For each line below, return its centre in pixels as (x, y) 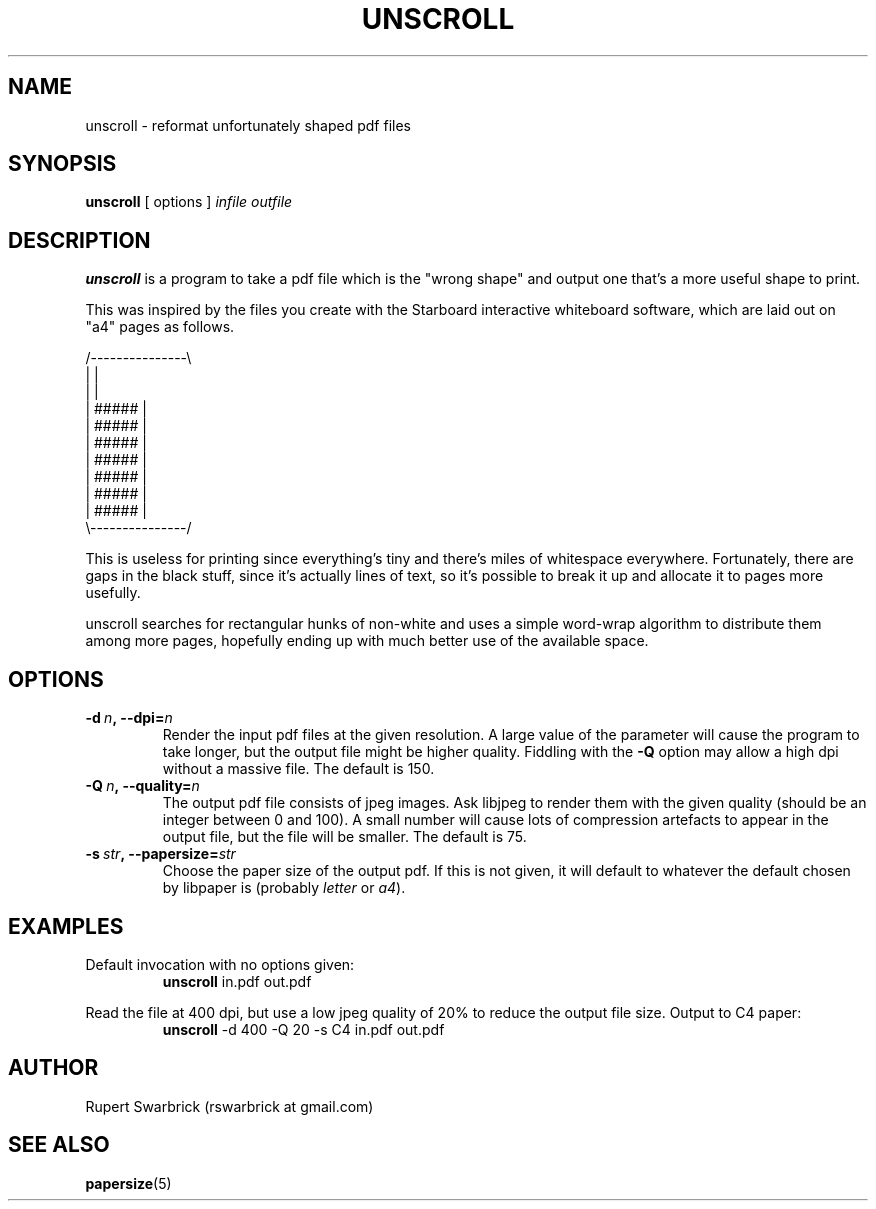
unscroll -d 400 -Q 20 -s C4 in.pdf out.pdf (303, 1029)
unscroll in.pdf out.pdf (237, 981)
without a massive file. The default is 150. (298, 769)
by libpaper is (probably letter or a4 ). (284, 888)
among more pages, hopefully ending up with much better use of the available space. (367, 641)
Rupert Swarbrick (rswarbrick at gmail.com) (229, 1106)
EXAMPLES (66, 926)
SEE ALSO (59, 1145)
